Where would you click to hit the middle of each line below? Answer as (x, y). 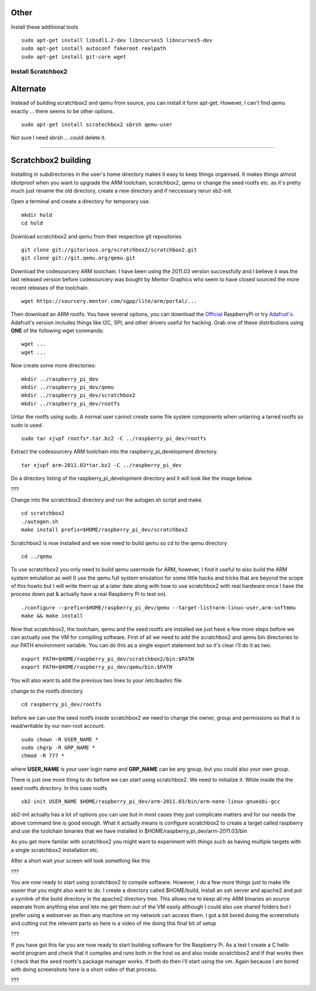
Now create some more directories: (54, 366)
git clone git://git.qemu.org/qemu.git (78, 258)
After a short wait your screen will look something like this (80, 861)
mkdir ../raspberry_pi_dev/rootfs (71, 403)
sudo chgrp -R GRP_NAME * (59, 747)
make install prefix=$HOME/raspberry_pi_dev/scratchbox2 (105, 530)
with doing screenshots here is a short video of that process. (84, 969)
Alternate (28, 89)
